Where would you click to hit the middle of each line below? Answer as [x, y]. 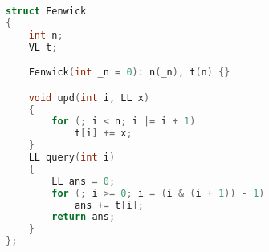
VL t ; [43, 47]
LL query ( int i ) [72, 158]
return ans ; [84, 217]
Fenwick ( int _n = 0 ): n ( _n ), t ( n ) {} [129, 73]
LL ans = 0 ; [84, 181]
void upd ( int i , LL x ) [89, 98]
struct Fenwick [46, 11]
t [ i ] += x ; [103, 134]
